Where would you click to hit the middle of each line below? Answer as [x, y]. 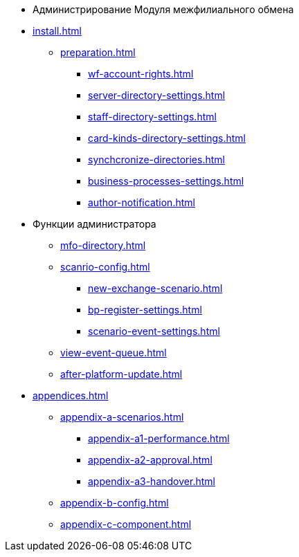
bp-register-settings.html [145, 310]
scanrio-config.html [105, 267]
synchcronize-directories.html [156, 159]
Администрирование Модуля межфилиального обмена [163, 9]
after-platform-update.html [121, 374]
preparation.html [98, 52]
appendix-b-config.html [115, 503]
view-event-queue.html [114, 353]
